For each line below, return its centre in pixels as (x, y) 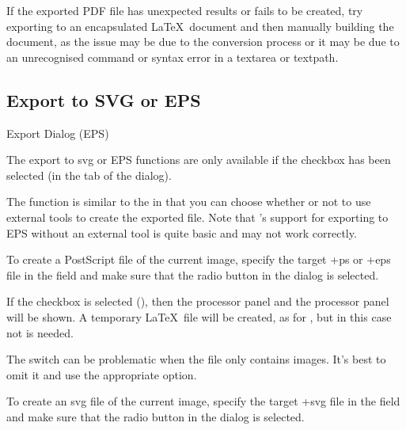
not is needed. (40, 332)
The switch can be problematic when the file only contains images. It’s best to (196, 359)
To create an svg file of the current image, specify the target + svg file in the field (203, 401)
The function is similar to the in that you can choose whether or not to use (189, 202)
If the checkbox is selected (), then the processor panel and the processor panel (198, 301)
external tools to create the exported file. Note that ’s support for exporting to (197, 217)
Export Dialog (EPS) (58, 133)
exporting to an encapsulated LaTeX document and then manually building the (200, 26)
